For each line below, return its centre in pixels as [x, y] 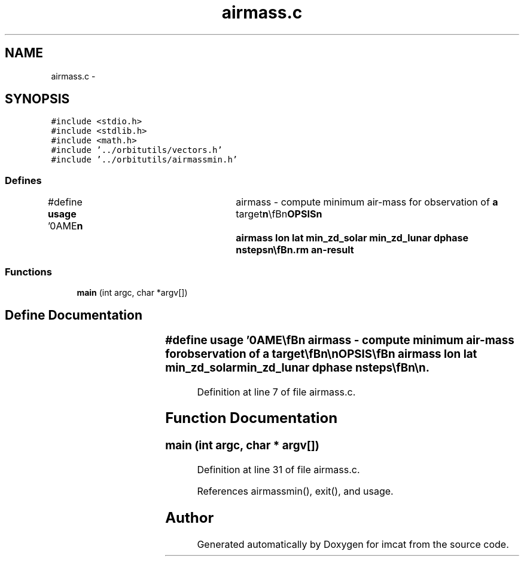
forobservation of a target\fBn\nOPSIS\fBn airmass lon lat [321, 354]
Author [190, 517]
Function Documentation [252, 418]
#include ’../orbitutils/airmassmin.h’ [144, 160]
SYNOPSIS [37, 99]
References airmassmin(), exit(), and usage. [295, 491]
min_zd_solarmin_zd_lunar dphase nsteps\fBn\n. [297, 367]
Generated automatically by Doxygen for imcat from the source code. [353, 544]
